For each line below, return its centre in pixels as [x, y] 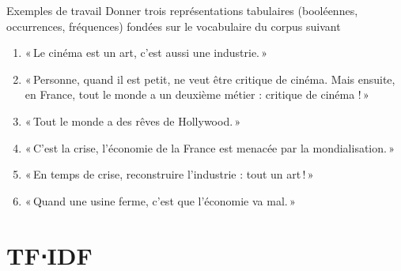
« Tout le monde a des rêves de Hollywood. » [133, 120]
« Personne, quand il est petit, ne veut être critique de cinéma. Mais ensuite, [210, 79]
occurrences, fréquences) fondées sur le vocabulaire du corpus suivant [174, 26]
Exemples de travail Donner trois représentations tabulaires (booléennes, [182, 10]
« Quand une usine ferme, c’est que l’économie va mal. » [160, 200]
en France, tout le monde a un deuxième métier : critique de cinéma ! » [197, 94]
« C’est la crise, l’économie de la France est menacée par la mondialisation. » [210, 147]
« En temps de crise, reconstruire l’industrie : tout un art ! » [169, 174]
